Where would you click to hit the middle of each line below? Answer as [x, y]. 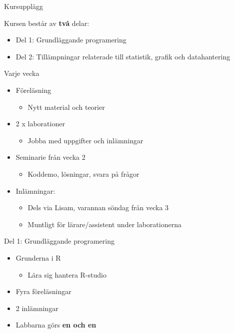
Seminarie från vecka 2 [50, 157]
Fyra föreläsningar [43, 291]
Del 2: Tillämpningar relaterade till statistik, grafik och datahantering [123, 56]
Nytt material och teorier [66, 107]
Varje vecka [22, 73]
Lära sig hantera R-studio [67, 274]
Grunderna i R [38, 257]
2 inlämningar [37, 308]
